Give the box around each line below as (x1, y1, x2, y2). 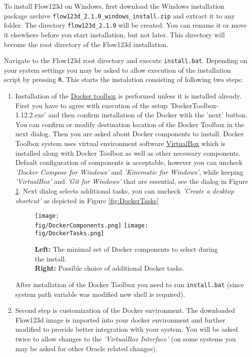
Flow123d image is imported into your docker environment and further (15, 314, 225, 325)
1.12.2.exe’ (15, 110, 47, 120)
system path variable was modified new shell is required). (15, 289, 185, 299)
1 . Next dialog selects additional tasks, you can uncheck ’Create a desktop (15, 185, 234, 195)
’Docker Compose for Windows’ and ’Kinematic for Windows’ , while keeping (15, 166, 243, 177)
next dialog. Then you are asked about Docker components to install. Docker (15, 129, 244, 139)
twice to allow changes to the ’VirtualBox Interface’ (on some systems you (15, 333, 236, 343)
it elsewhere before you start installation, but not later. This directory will (4, 29, 225, 39)
